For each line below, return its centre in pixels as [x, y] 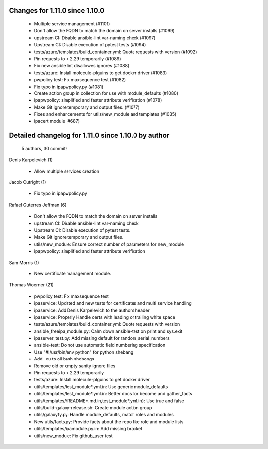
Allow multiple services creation [67, 171]
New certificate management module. [72, 273]
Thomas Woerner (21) [32, 285]
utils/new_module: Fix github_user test [73, 436]
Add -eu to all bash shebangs [64, 359]
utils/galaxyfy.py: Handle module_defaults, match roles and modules [104, 415]
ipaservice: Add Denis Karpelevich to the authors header [92, 310]
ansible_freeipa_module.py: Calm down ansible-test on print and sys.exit [108, 331]
